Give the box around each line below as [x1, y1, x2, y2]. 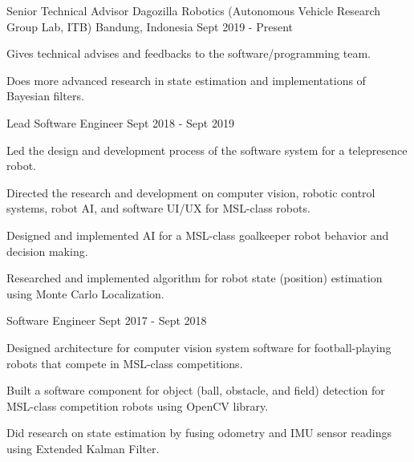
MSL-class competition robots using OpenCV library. [6, 397, 269, 414]
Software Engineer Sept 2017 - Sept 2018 [6, 312, 207, 329]
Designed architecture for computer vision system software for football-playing [6, 338, 392, 355]
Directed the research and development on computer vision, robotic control [6, 184, 375, 201]
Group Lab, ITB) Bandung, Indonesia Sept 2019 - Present [6, 18, 293, 34]
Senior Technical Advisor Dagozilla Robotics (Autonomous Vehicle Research [6, 2, 381, 18]
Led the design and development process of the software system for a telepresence [6, 141, 408, 158]
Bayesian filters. [6, 87, 84, 104]
